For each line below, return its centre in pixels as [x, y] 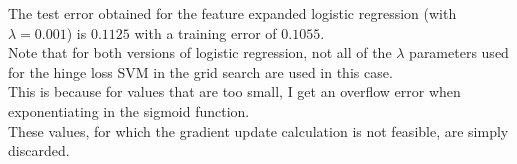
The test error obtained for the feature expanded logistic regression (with [232, 13]
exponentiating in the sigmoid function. [129, 110]
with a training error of [205, 32]
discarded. [39, 150]
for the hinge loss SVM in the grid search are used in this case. [200, 71]
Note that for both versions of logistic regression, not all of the [200, 52]
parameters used [459, 52]
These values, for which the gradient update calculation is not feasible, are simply [258, 130]
